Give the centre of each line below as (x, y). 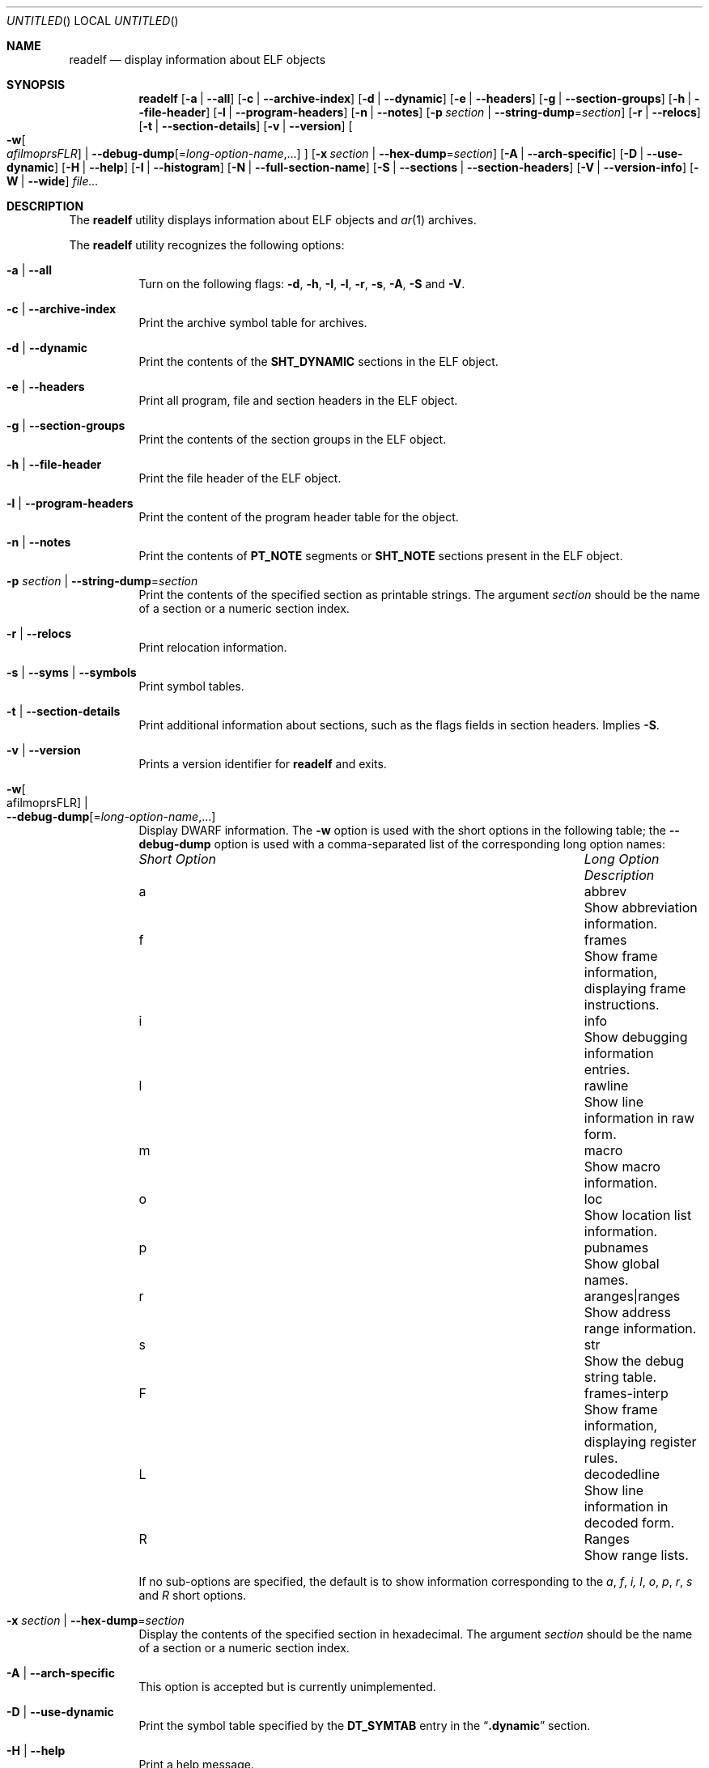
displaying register (640, 1442)
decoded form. (629, 1523)
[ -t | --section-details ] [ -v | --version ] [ (246, 126)
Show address (627, 1312)
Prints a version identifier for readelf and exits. (263, 764)
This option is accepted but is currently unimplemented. (287, 1687)
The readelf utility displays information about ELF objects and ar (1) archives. (273, 220)
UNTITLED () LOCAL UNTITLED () (93, 21)
